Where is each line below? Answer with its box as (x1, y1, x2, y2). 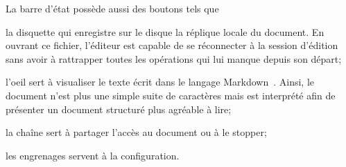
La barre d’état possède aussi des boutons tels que (6, 1, 219, 15)
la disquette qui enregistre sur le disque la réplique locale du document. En (6, 24, 325, 39)
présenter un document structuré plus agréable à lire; (6, 101, 232, 116)
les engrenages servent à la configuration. (6, 148, 180, 162)
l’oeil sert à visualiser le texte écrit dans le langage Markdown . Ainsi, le (6, 75, 315, 89)
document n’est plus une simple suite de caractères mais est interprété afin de (6, 88, 336, 102)
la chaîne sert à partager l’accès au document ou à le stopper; (6, 125, 267, 139)
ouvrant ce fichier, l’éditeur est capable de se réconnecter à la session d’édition (6, 38, 338, 52)
